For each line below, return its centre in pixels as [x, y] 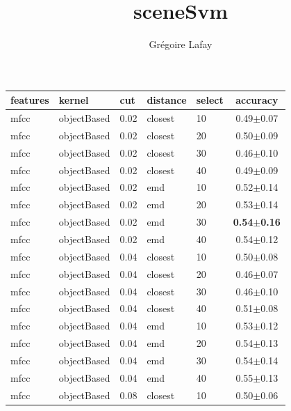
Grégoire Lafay [181, 44]
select [210, 100]
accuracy [257, 100]
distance [167, 100]
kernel [74, 100]
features [30, 100]
